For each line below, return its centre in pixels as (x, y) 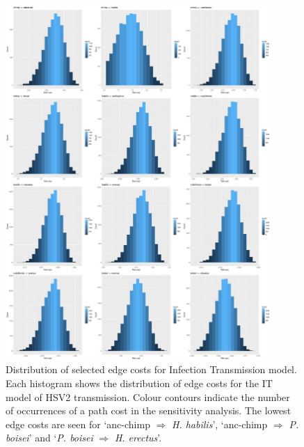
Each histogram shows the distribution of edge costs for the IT (139, 383)
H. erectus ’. (138, 438)
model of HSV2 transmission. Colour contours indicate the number (148, 397)
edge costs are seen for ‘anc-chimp (78, 424)
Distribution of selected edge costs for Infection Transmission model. (151, 369)
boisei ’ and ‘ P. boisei (49, 438)
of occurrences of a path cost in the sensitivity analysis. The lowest (149, 410)
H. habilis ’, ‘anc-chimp (220, 424)
